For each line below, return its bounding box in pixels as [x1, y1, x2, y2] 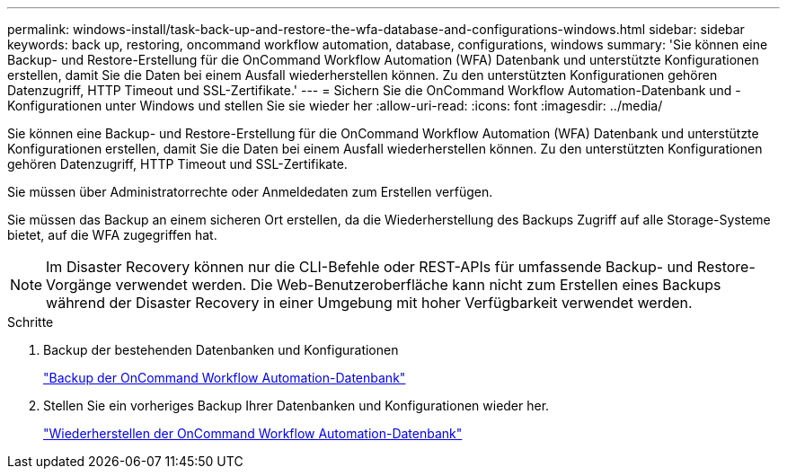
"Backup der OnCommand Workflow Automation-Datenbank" [43, 370, 406, 385]
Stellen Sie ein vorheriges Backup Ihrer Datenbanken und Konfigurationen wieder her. [43, 398, 550, 413]
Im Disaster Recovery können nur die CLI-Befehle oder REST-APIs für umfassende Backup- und [46, 258, 694, 276]
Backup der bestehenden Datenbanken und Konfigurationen [43, 342, 399, 357]
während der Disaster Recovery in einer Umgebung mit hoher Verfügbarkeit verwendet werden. [46, 294, 693, 312]
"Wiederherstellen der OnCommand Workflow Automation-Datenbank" [43, 426, 463, 441]
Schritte [7, 314, 54, 330]
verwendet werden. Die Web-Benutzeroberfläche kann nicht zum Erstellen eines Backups [115, 276, 721, 294]
